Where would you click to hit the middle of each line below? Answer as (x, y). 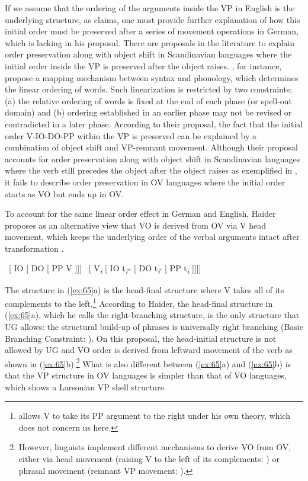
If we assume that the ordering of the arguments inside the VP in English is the (150, 8)
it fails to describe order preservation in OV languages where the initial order (145, 182)
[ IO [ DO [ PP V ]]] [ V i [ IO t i (68, 269)
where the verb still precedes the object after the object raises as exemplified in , (151, 170)
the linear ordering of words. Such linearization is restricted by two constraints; (149, 89)
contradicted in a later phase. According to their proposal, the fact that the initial (154, 124)
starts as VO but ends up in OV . (65, 193)
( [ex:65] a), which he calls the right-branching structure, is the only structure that (152, 315)
